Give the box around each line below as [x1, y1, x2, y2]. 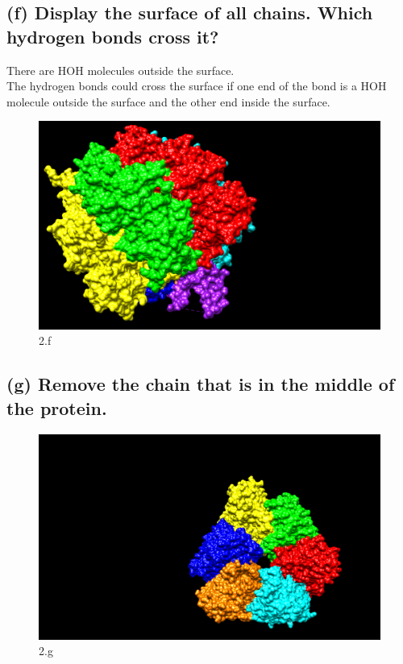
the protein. [6, 395, 107, 420]
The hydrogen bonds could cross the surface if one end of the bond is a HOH [6, 77, 387, 94]
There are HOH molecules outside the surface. [6, 61, 235, 78]
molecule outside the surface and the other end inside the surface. [6, 93, 330, 110]
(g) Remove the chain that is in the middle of [6, 371, 395, 396]
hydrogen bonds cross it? [6, 23, 219, 48]
